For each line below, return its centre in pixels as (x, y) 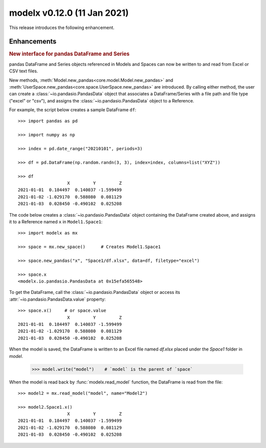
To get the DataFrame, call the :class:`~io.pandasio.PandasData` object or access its (95, 292)
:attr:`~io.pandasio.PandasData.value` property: (57, 299)
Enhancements (33, 42)
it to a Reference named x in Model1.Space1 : (56, 222)
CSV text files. (24, 71)
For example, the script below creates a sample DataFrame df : (73, 110)
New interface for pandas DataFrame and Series (69, 54)
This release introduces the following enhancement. (62, 28)
